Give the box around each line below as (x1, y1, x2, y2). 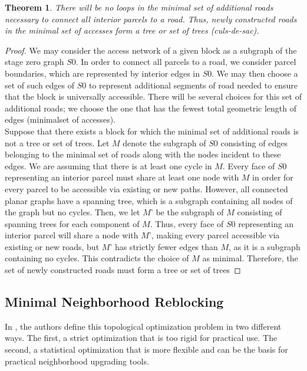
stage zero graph (5, 55, 64, 68)
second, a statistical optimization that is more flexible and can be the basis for (5, 343, 288, 356)
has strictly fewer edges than (114, 240, 218, 252)
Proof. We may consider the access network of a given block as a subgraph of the (5, 44, 297, 56)
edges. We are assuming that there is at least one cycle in (5, 159, 212, 172)
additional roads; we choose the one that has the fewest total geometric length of (5, 101, 297, 114)
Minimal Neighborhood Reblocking (5, 293, 224, 311)
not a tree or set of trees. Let (5, 136, 110, 149)
